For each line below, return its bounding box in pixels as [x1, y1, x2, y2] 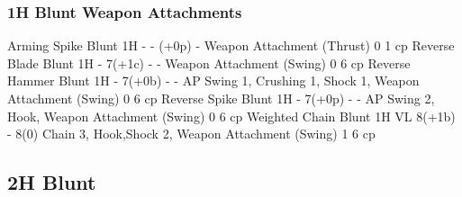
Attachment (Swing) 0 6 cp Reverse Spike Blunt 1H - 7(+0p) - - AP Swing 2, [7, 89, 435, 107]
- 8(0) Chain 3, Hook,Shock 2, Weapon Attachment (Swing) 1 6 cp [7, 124, 376, 143]
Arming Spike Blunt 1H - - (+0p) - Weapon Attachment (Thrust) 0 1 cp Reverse [7, 36, 455, 55]
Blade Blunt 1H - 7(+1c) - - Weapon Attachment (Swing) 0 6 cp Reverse [7, 53, 411, 72]
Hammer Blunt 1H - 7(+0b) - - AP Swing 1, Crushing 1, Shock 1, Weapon [7, 71, 420, 90]
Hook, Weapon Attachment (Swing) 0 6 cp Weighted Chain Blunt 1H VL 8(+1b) [7, 106, 456, 125]
